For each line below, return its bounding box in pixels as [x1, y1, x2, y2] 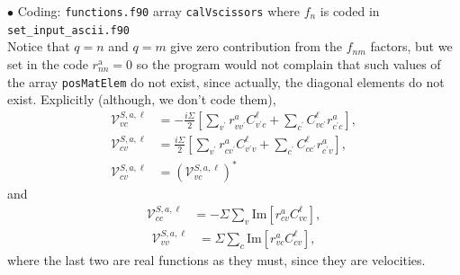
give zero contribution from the [170, 37, 343, 56]
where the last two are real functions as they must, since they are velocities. [7, 251, 426, 269]
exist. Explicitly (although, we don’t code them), [7, 90, 276, 109]
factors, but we [370, 37, 453, 56]
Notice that [7, 37, 70, 56]
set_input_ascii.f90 [7, 23, 131, 37]
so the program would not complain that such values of [136, 54, 441, 73]
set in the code [7, 54, 88, 73]
